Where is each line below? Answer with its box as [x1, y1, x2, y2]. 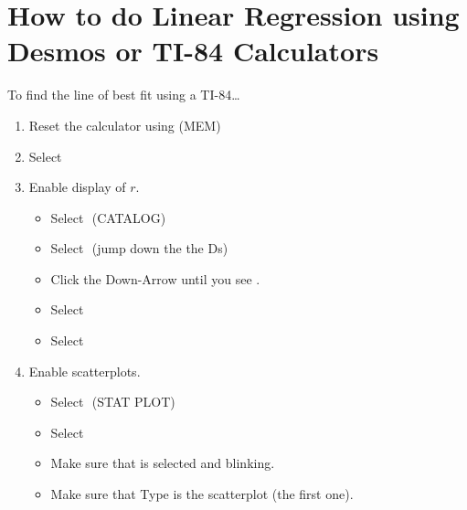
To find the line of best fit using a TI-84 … [7, 85, 240, 104]
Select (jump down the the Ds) [50, 239, 228, 258]
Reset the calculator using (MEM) [28, 115, 221, 134]
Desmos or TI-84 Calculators [7, 32, 379, 69]
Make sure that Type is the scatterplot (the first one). [50, 484, 354, 504]
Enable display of [28, 177, 126, 197]
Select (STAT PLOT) [50, 392, 175, 411]
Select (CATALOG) [50, 207, 166, 227]
